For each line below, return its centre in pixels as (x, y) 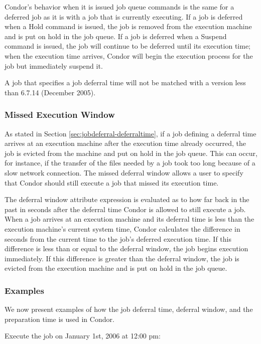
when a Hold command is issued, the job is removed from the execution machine (128, 26)
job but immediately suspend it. (54, 65)
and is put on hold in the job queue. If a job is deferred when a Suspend (116, 36)
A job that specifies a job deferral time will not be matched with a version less (125, 82)
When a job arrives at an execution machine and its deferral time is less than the (129, 219)
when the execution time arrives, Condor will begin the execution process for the (129, 55)
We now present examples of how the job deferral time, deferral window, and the (129, 309)
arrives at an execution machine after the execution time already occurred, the (125, 143)
